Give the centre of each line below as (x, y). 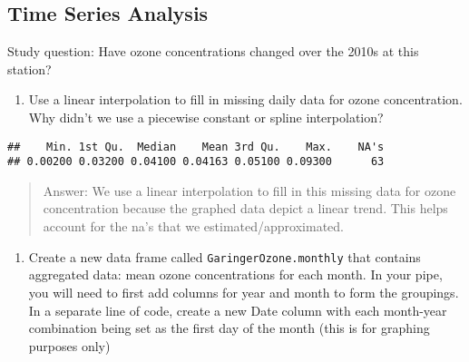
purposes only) (69, 345)
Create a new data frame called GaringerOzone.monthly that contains (225, 256)
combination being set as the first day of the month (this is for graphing (229, 328)
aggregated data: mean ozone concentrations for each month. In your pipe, (235, 274)
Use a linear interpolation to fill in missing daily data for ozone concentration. (245, 99)
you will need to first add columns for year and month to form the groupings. (244, 292)
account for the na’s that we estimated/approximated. (193, 226)
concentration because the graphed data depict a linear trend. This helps (245, 208)
